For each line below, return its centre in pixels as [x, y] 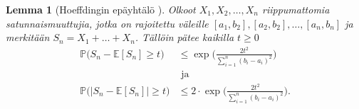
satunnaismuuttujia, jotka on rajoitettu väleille [107, 23]
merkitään [28, 37]
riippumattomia [296, 9]
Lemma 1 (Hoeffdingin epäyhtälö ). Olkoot [101, 9]
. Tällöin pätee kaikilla [184, 37]
